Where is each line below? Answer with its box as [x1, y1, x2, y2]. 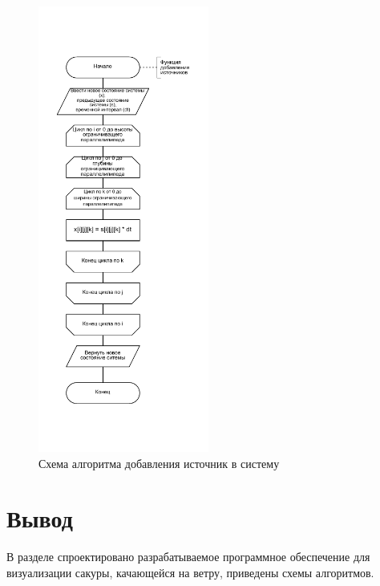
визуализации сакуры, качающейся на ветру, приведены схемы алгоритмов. [6, 564, 374, 580]
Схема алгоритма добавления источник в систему [38, 454, 280, 471]
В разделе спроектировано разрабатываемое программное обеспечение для [6, 548, 370, 565]
